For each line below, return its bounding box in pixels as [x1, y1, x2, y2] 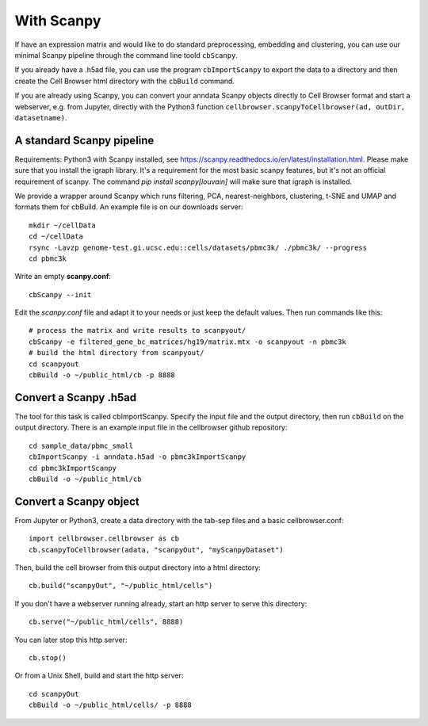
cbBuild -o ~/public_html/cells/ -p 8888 [29, 701, 192, 709]
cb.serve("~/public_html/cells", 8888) [29, 617, 184, 626]
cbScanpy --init [29, 290, 92, 299]
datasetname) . [14, 113, 67, 122]
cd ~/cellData [29, 232, 83, 241]
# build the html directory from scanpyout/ [29, 349, 205, 357]
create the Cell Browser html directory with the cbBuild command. [14, 76, 235, 86]
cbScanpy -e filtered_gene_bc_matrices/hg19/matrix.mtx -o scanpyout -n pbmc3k [29, 337, 346, 346]
